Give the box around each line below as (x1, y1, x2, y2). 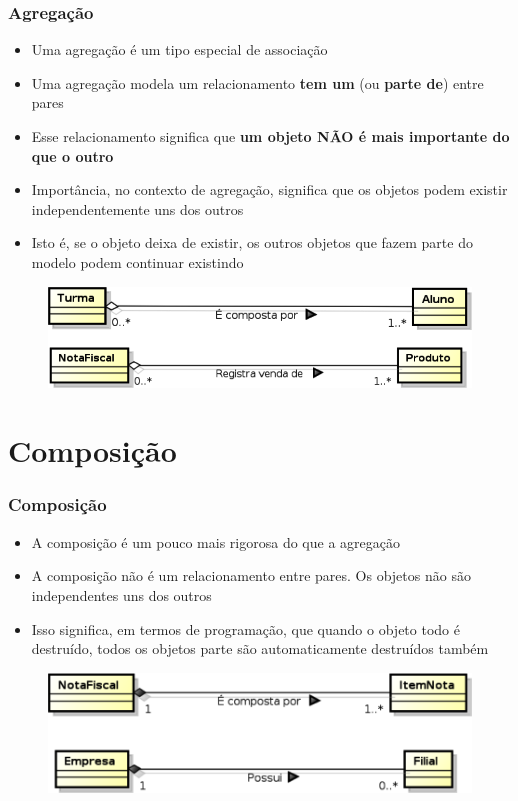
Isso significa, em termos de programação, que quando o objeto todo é (31, 618, 460, 639)
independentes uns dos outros (31, 584, 212, 605)
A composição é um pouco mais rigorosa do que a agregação (31, 531, 400, 552)
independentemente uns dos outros (31, 198, 244, 219)
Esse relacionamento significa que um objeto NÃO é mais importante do (31, 126, 510, 146)
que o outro (31, 145, 114, 166)
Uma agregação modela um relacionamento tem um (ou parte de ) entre (31, 72, 484, 93)
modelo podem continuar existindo (31, 251, 244, 272)
